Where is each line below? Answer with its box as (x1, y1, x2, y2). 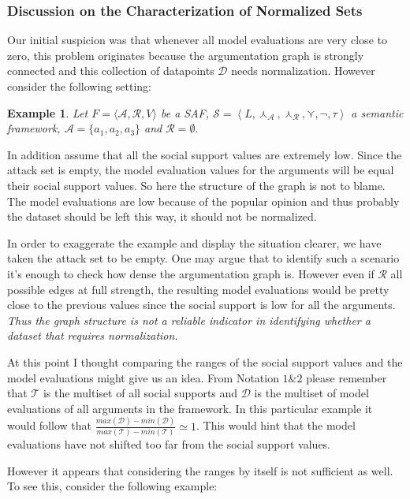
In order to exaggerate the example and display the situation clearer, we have (7, 234, 382, 251)
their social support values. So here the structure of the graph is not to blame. (7, 177, 386, 193)
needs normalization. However (231, 62, 375, 79)
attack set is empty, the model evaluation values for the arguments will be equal (7, 162, 394, 178)
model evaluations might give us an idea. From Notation (7, 369, 279, 385)
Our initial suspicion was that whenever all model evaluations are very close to (7, 32, 387, 48)
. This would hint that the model (196, 417, 356, 434)
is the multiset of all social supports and (43, 385, 238, 401)
